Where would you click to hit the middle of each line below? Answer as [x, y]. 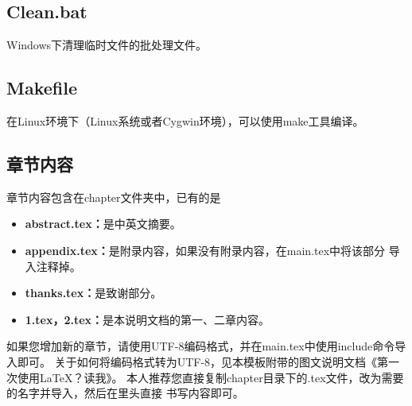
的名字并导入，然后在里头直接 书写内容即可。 [125, 393]
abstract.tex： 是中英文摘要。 [103, 224]
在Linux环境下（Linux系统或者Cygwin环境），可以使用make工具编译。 [185, 121]
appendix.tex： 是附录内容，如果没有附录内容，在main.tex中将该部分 [205, 250]
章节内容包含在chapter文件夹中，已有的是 [114, 197]
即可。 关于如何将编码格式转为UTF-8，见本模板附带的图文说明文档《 [197, 361]
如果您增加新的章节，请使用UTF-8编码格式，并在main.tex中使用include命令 [201, 346]
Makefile [42, 88]
